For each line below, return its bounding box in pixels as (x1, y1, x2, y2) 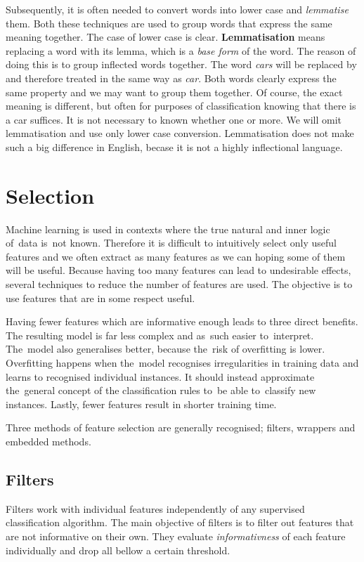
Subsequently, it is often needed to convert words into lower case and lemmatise (6, 2, 349, 16)
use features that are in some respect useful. (6, 290, 195, 305)
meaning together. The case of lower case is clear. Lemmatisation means (6, 30, 325, 44)
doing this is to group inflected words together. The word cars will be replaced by (6, 57, 357, 72)
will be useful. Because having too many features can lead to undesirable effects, (6, 263, 351, 277)
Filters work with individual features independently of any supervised (6, 501, 305, 516)
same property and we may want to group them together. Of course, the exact (6, 84, 343, 99)
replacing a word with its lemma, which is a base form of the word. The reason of (6, 43, 356, 58)
